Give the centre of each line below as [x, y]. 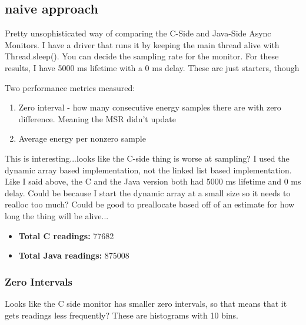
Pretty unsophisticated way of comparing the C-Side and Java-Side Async [138, 33]
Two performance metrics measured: [70, 87]
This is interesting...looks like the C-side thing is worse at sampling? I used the [147, 158]
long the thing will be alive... [57, 215]
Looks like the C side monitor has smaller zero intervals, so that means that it [146, 303]
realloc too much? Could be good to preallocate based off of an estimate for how [150, 204]
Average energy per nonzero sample [82, 138]
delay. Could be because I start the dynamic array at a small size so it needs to [148, 192]
